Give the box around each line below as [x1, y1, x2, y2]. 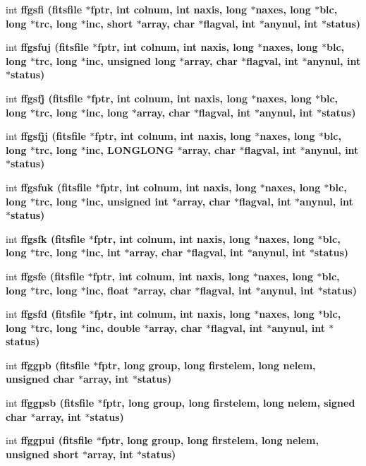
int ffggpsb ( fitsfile [6, 395, 94, 410]
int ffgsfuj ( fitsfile [6, 40, 89, 54]
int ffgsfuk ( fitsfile [6, 179, 92, 194]
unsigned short [6, 446, 79, 461]
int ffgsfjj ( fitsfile [6, 129, 86, 143]
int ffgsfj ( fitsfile [6, 90, 83, 105]
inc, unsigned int [85, 193, 169, 208]
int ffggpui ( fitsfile [6, 433, 93, 448]
